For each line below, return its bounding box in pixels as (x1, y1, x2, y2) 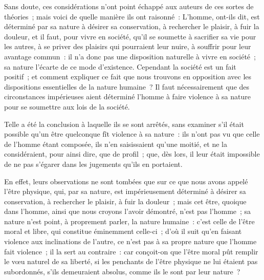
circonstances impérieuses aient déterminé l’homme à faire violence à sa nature (4, 91, 251, 102)
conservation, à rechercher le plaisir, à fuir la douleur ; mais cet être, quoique (4, 196, 247, 206)
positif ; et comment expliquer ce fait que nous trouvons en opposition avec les (4, 71, 252, 82)
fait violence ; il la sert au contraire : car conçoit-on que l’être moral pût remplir (4, 246, 258, 256)
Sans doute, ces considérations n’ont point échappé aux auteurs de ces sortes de (4, 1, 254, 11)
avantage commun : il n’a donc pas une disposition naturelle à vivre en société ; (4, 51, 256, 61)
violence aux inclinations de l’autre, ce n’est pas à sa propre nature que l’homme (4, 236, 257, 247)
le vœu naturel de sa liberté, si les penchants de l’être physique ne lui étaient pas (4, 256, 258, 267)
